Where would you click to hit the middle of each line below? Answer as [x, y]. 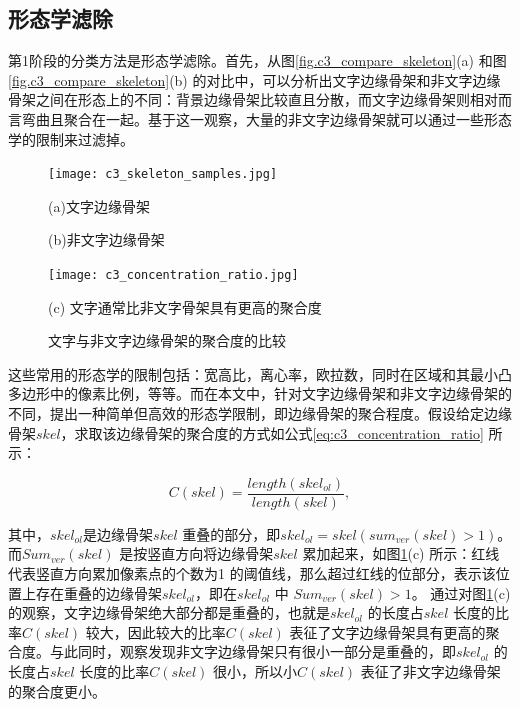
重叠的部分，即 [231, 533]
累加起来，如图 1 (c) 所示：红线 [401, 553]
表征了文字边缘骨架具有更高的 [387, 631]
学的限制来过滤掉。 [71, 138]
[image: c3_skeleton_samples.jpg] [163, 174]
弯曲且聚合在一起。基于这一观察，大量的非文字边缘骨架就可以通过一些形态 [266, 118]
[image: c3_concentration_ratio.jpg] [173, 275]
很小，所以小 [255, 671]
